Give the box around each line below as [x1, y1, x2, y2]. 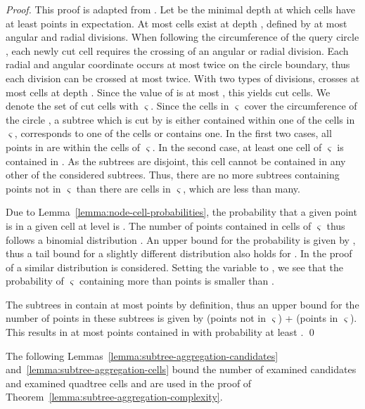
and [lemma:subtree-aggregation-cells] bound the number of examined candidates [6, 362, 357, 377]
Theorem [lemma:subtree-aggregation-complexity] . [6, 389, 223, 404]
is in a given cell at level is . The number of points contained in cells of [6, 218, 312, 233]
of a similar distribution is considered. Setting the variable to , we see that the [6, 259, 344, 274]
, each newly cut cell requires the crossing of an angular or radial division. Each [6, 43, 349, 58]
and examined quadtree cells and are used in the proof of [6, 375, 252, 390]
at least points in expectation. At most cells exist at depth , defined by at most [6, 15, 347, 30]
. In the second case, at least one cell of [152, 139, 322, 154]
